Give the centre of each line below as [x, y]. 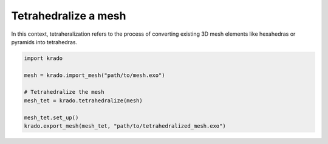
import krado [43, 58]
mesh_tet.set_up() [51, 117]
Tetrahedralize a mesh [69, 16]
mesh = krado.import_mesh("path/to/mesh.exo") [94, 75]
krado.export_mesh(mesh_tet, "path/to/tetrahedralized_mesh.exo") [125, 126]
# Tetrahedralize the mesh [64, 92]
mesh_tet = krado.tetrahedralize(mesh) [83, 100]
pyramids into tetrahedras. [44, 42]
